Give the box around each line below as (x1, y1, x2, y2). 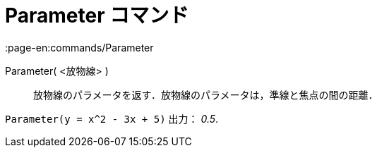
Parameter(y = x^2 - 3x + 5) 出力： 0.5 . (5, 112, 219, 125)
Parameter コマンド (5, 4, 189, 27)
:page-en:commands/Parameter (5, 41, 154, 54)
